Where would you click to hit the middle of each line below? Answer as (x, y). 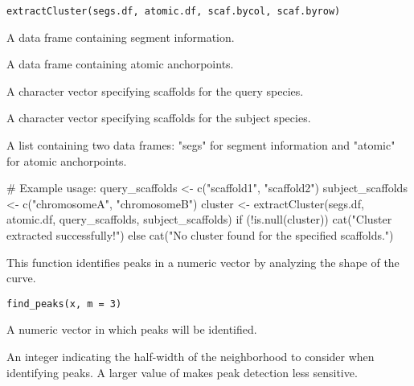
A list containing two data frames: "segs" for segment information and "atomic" (201, 145)
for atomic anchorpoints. (67, 160)
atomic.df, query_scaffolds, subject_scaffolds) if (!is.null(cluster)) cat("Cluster (199, 219)
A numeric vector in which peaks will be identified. (132, 329)
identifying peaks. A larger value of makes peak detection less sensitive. (182, 372)
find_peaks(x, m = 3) (64, 304)
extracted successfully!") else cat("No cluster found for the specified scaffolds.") (200, 235)
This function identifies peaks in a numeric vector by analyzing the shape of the (203, 262)
